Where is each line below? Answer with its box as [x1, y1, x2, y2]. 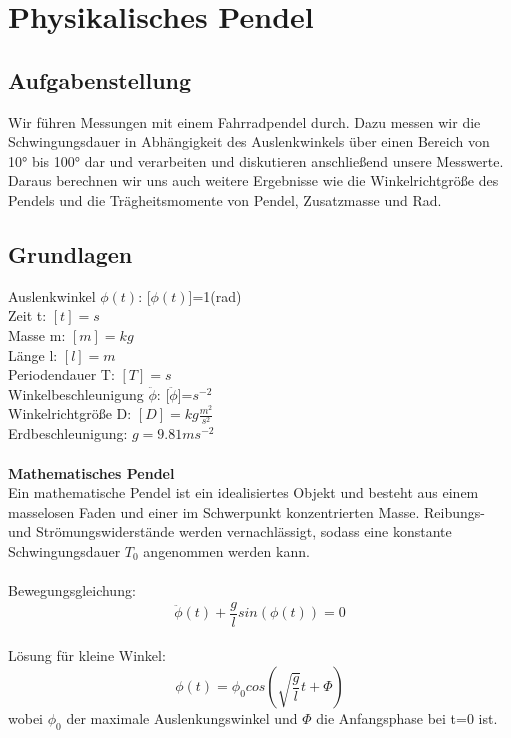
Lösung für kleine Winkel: [8, 645, 166, 666]
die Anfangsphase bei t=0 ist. [316, 708, 498, 729]
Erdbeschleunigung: [8, 423, 128, 444]
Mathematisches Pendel [8, 462, 175, 483]
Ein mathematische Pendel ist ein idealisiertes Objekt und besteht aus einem [8, 482, 479, 503]
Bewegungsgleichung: [8, 580, 136, 601]
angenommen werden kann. [143, 541, 310, 562]
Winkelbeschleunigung [8, 383, 144, 404]
